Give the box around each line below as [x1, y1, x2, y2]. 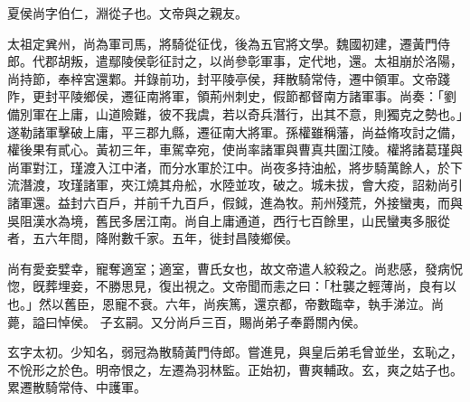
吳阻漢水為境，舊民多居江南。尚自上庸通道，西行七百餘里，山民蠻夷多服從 [7, 210, 450, 229]
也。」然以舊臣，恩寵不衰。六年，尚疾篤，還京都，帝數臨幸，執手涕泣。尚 [7, 294, 444, 313]
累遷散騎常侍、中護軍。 [7, 378, 146, 397]
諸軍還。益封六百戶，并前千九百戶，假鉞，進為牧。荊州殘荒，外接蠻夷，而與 [7, 192, 463, 211]
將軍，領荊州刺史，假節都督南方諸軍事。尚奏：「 [158, 87, 444, 106]
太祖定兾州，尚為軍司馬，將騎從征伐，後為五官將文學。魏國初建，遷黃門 [7, 33, 437, 52]
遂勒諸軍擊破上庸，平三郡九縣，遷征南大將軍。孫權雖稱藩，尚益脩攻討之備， [7, 122, 463, 141]
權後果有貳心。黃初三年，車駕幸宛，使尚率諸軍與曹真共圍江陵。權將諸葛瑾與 [7, 140, 463, 159]
